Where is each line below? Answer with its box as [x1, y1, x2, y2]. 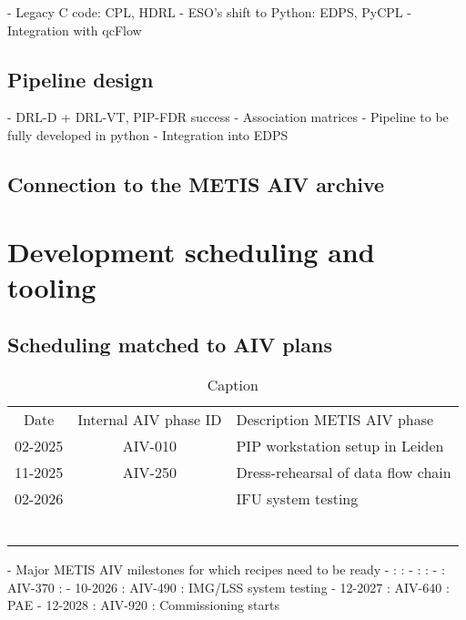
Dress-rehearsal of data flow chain [236, 462, 451, 483]
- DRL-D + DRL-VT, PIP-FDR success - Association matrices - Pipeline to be [7, 107, 449, 127]
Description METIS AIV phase [236, 409, 434, 431]
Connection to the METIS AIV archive [7, 169, 385, 198]
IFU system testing [236, 488, 359, 510]
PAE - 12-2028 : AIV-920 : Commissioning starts [7, 595, 279, 615]
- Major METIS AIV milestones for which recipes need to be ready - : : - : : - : [7, 560, 445, 579]
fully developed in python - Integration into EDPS [7, 125, 289, 144]
